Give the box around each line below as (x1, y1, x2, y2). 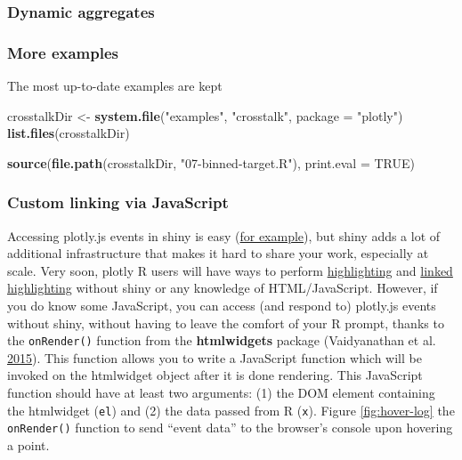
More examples (7, 41, 119, 63)
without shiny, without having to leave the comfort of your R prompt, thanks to (7, 313, 444, 332)
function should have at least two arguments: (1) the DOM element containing (7, 383, 435, 402)
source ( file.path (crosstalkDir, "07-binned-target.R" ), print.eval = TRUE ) (7, 153, 415, 172)
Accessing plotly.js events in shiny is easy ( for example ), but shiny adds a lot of (7, 226, 441, 245)
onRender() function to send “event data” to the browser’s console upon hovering (7, 418, 453, 437)
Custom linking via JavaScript (7, 191, 229, 214)
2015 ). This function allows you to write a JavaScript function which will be (7, 348, 422, 367)
